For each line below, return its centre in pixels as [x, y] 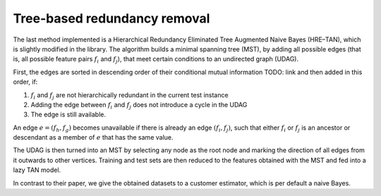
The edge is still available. [68, 115]
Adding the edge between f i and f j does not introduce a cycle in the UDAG [139, 105]
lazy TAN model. [37, 170]
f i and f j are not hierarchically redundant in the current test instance [129, 96]
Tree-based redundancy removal [111, 18]
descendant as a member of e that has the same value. [93, 137]
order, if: [25, 82]
